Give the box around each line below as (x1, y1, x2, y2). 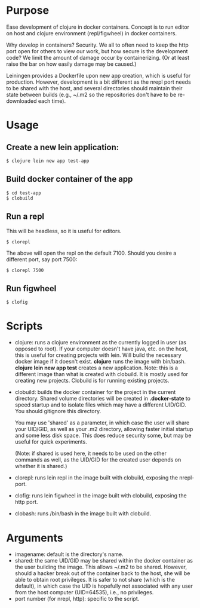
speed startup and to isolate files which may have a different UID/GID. (14, 401, 186, 408)
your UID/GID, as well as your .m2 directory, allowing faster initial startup (14, 426, 193, 433)
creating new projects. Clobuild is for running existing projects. (14, 377, 170, 384)
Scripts (6, 319, 43, 332)
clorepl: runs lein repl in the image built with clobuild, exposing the (14, 474, 178, 481)
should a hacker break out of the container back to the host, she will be (14, 570, 190, 577)
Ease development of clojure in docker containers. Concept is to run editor (6, 23, 190, 30)
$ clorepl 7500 (6, 267, 44, 273)
